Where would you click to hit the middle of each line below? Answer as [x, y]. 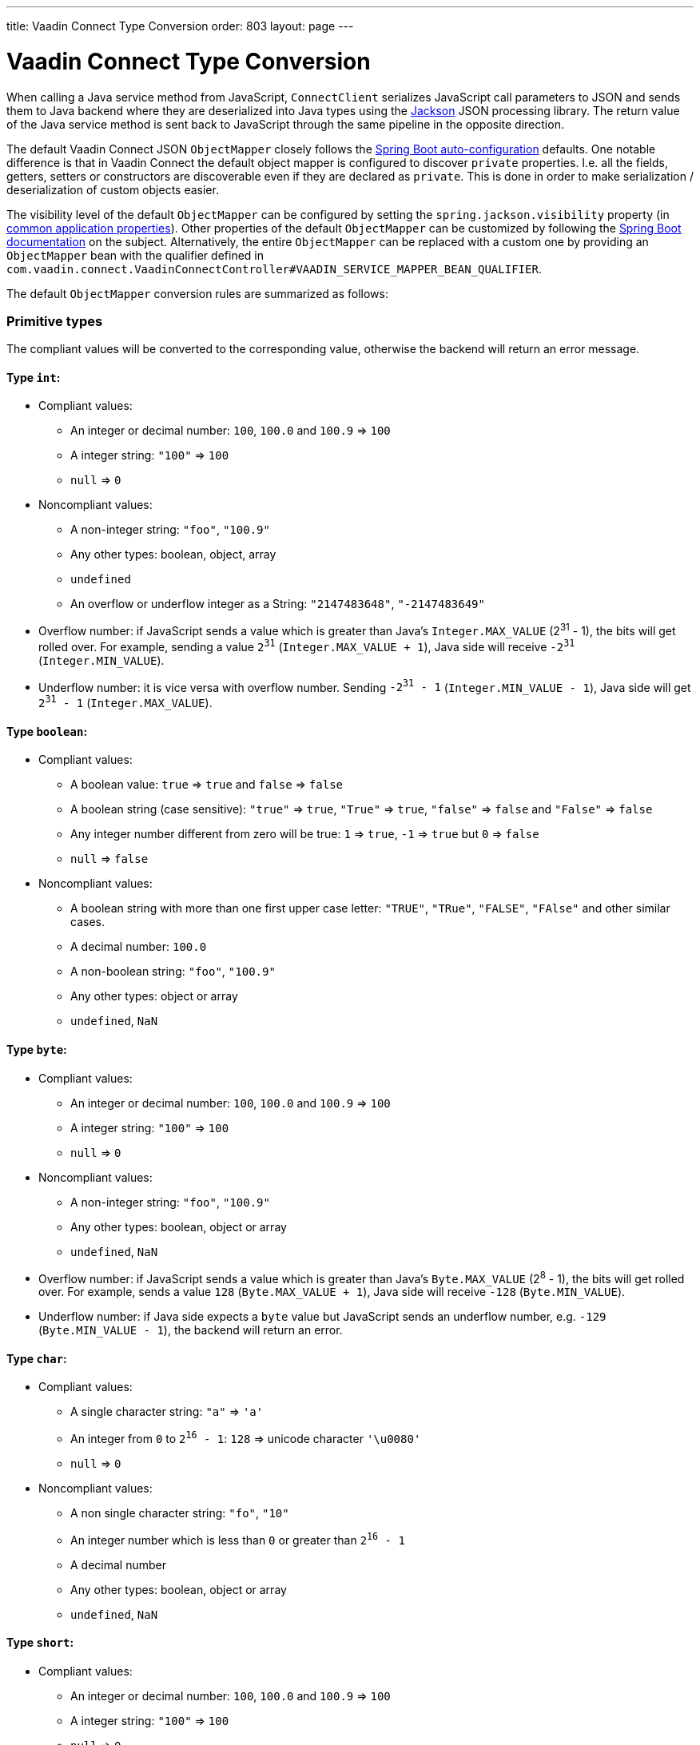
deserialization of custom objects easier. [113, 189]
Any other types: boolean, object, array [173, 555]
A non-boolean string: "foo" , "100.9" [173, 972]
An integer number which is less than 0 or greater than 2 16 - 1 [238, 1539]
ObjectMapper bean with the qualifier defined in [135, 255]
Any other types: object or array [154, 996]
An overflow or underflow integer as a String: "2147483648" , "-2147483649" [278, 604]
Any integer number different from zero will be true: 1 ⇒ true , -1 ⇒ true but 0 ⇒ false [305, 834]
